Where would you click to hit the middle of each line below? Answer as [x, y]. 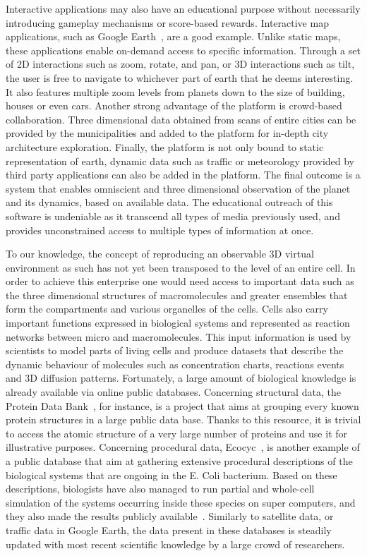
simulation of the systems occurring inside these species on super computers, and [181, 502]
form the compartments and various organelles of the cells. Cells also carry [167, 309]
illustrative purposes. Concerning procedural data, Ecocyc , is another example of [183, 447]
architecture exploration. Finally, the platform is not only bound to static [165, 146]
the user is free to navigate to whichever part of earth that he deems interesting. [180, 77]
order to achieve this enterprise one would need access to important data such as [180, 281]
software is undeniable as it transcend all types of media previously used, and [173, 216]
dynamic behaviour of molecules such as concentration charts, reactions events [175, 364]
